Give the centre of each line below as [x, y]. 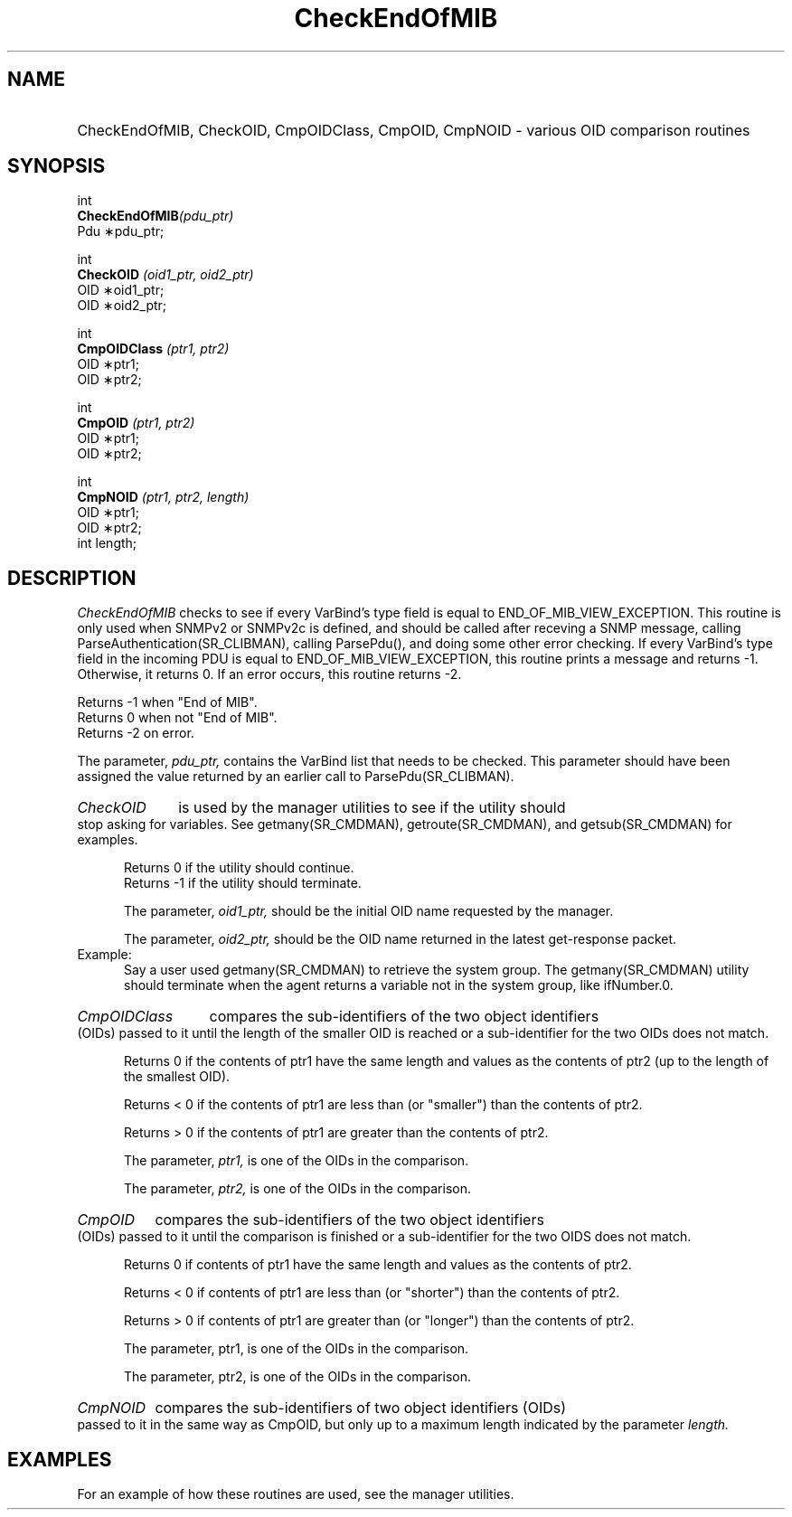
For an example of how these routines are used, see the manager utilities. [296, 1494]
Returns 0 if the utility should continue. [239, 868]
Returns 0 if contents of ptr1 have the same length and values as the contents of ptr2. [378, 1265]
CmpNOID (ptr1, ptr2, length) [163, 497]
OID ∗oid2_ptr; [122, 306]
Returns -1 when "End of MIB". [167, 702]
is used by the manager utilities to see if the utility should [372, 808]
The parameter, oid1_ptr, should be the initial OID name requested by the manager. [369, 911]
